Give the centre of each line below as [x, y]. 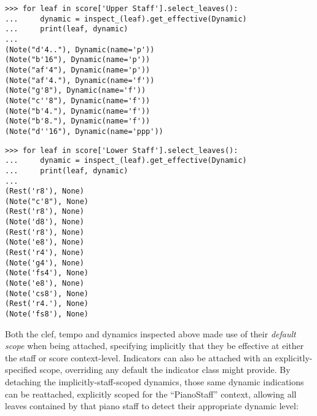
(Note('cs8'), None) [47, 293]
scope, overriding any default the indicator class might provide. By [165, 370]
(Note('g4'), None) [45, 263]
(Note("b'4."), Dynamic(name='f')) [78, 111]
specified [21, 370]
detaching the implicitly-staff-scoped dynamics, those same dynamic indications [155, 382]
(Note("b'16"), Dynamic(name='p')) [78, 60]
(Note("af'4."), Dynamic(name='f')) [80, 80]
